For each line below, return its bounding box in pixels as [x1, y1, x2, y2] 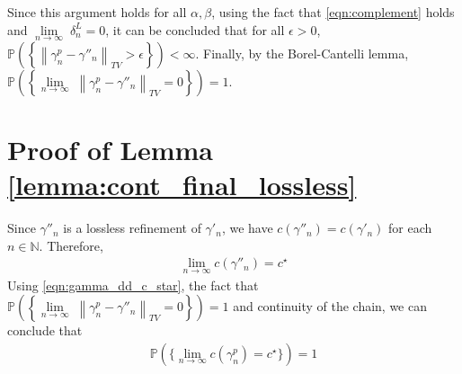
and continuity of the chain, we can [233, 297, 427, 316]
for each [388, 218, 432, 237]
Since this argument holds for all [7, 3, 187, 21]
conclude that [7, 321, 83, 340]
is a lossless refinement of [63, 218, 201, 237]
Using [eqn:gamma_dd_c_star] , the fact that [7, 275, 259, 294]
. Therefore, [39, 236, 103, 254]
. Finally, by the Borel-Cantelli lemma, [195, 43, 409, 62]
